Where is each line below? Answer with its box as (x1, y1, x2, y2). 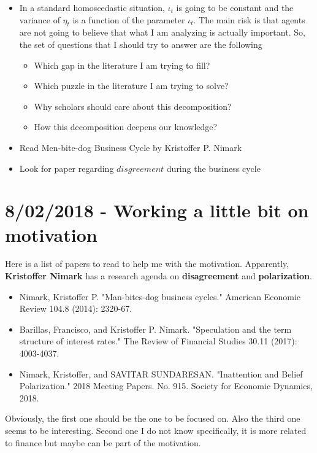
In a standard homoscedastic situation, (19, 1, 165, 14)
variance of (19, 13, 60, 26)
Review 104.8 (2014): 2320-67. (19, 302, 132, 315)
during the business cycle (166, 161, 261, 174)
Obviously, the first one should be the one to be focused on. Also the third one (5, 412, 300, 425)
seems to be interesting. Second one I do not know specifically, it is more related (5, 424, 307, 436)
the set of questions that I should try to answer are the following (19, 37, 262, 50)
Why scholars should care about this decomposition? (34, 99, 232, 112)
